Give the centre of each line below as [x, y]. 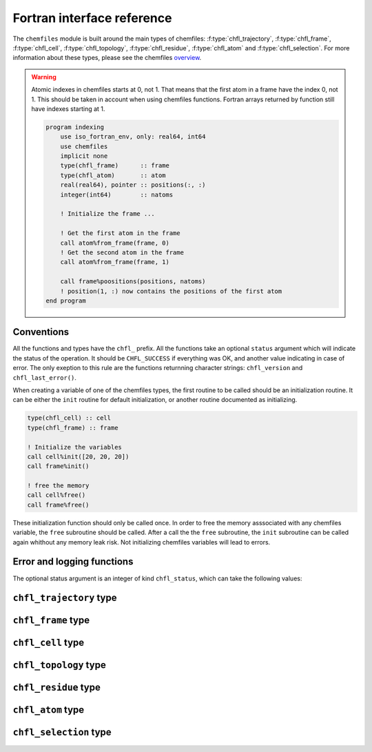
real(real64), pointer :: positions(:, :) [133, 185]
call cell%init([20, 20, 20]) [78, 456]
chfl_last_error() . [45, 377]
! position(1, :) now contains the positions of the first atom [171, 291]
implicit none [84, 156]
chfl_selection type [62, 732]
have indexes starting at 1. [68, 109]
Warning [44, 77]
